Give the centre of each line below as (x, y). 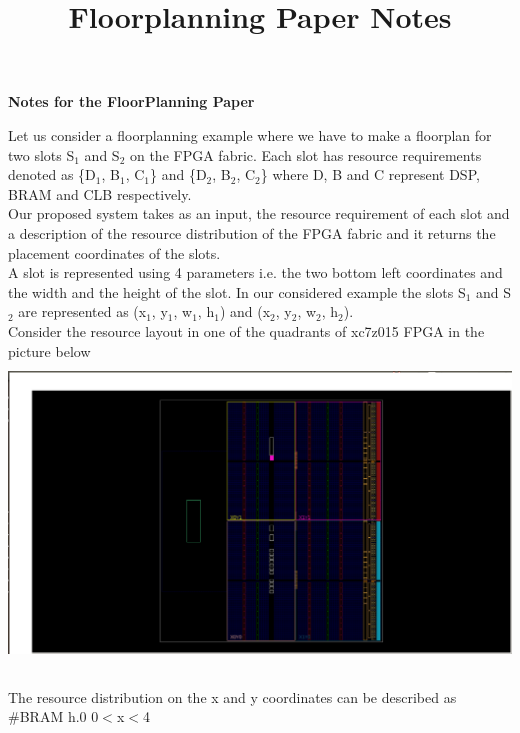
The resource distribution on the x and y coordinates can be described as (232, 696)
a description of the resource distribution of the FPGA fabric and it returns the (252, 232)
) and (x (245, 311)
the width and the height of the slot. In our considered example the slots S (237, 291)
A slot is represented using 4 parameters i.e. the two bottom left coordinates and (255, 272)
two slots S (41, 154)
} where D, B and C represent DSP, (370, 174)
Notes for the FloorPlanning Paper (131, 101)
